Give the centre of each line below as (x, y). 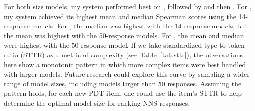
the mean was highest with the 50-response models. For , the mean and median (124, 35)
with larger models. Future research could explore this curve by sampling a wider (127, 74)
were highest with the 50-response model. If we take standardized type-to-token (124, 45)
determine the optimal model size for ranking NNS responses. (97, 102)
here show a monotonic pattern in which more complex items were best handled (125, 64)
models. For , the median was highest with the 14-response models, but (140, 26)
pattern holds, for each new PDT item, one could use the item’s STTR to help (123, 93)
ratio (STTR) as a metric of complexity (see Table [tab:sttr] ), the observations (123, 54)
